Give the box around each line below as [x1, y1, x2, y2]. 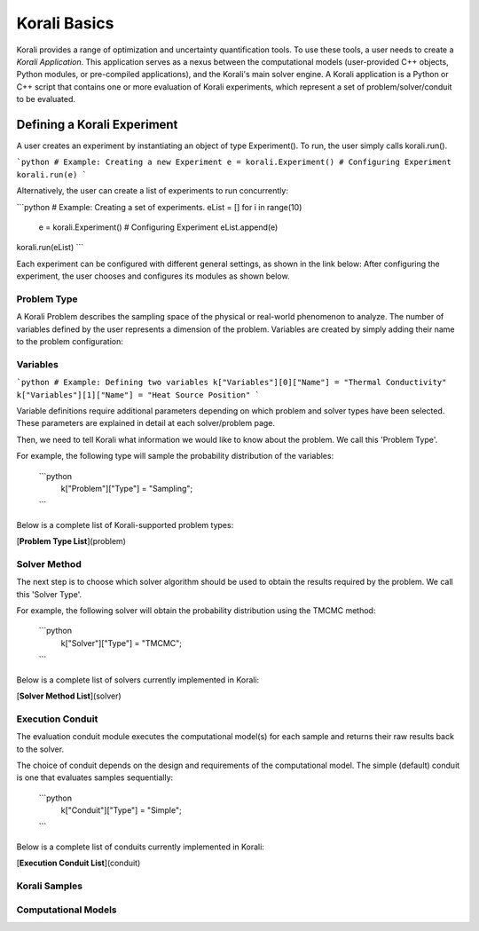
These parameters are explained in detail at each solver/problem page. [16, 418, 275, 429]
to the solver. [16, 744, 65, 754]
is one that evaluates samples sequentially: [16, 772, 174, 783]
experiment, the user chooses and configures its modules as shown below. [16, 271, 290, 281]
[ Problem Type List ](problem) [16, 536, 126, 547]
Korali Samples [16, 880, 83, 892]
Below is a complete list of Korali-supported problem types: [16, 519, 234, 530]
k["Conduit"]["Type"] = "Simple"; [60, 805, 182, 816]
